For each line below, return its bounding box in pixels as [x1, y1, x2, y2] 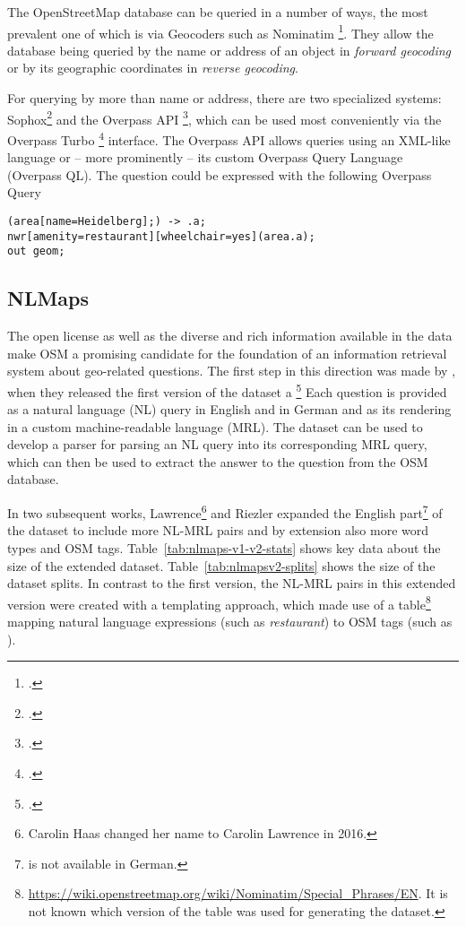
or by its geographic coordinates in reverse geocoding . [7, 58, 298, 77]
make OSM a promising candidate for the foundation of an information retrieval [7, 343, 447, 362]
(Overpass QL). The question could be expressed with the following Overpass [7, 165, 432, 184]
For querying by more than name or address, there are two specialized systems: [7, 89, 442, 108]
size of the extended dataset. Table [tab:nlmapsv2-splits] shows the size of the [7, 556, 436, 575]
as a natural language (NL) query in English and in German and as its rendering [7, 400, 452, 419]
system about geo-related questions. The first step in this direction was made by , [7, 361, 456, 380]
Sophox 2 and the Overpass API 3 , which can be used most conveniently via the [7, 107, 442, 128]
